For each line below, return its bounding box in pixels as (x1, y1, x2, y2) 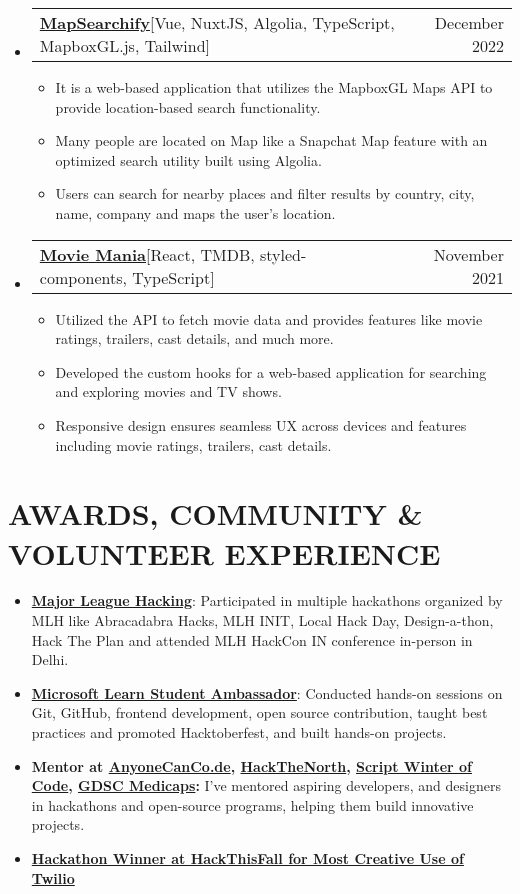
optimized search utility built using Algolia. (55, 149, 322, 170)
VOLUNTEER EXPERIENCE (8, 532, 441, 573)
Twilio (31, 867, 75, 888)
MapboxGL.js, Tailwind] (39, 34, 211, 57)
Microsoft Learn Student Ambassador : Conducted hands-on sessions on (31, 682, 503, 703)
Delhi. (31, 649, 69, 670)
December (434, 11, 504, 34)
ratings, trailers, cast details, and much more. (55, 328, 334, 349)
